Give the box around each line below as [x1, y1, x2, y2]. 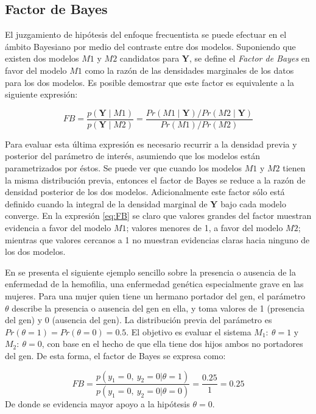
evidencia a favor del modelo [5, 221, 111, 234]
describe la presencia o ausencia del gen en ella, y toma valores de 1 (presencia [12, 301, 304, 314]
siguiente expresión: [5, 88, 78, 101]
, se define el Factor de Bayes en [189, 52, 310, 65]
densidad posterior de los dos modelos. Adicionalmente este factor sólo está [5, 185, 285, 198]
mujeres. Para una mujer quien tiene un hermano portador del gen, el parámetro [5, 289, 306, 302]
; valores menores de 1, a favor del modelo [126, 221, 283, 234]
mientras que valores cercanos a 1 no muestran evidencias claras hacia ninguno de [5, 233, 310, 246]
